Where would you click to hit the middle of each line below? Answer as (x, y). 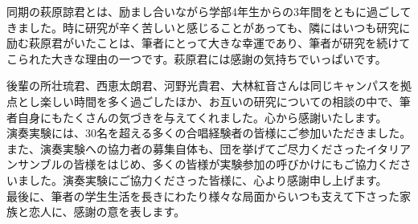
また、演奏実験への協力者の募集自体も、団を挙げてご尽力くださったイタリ (203, 148)
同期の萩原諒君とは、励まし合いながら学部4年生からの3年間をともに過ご (198, 11)
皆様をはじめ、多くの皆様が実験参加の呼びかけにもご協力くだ (237, 164)
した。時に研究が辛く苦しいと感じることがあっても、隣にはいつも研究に (219, 27)
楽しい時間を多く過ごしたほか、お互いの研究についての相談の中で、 (219, 101)
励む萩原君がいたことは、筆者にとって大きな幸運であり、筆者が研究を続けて (209, 43)
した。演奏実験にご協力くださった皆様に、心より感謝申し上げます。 (208, 179)
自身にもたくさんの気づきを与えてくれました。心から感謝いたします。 (202, 117)
